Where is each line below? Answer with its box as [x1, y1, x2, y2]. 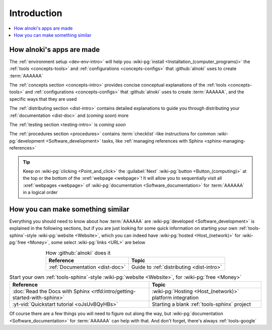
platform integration [152, 294, 199, 301]
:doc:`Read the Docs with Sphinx [12, 288, 90, 295]
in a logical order [23, 189, 58, 195]
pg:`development [9, 138, 45, 144]
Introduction [9, 8, 62, 19]
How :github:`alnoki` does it [45, 249, 111, 256]
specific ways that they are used [9, 96, 77, 102]
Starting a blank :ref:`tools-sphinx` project [152, 301, 251, 308]
